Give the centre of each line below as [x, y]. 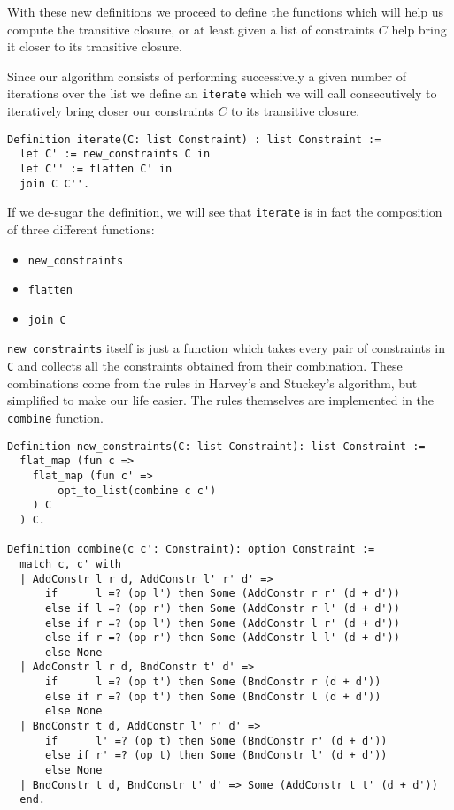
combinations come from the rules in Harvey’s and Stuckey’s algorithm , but [212, 382]
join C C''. [55, 183]
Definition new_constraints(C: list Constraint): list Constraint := [216, 446]
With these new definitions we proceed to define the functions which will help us [226, 11]
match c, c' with [70, 564]
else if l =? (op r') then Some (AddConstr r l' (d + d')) [222, 608]
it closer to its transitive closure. [95, 46]
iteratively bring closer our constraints [111, 111]
